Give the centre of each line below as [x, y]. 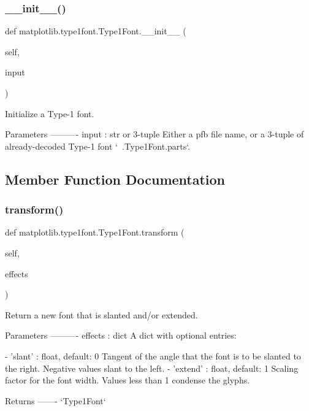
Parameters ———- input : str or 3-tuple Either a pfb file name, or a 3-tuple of [154, 134]
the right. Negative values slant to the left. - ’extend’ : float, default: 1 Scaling [152, 368]
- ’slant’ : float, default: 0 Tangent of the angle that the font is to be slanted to [153, 355]
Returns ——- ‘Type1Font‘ [55, 400]
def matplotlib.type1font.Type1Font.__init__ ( [96, 31]
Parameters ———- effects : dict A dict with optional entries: [121, 335]
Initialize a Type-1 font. [50, 113]
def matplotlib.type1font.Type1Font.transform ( [95, 232]
